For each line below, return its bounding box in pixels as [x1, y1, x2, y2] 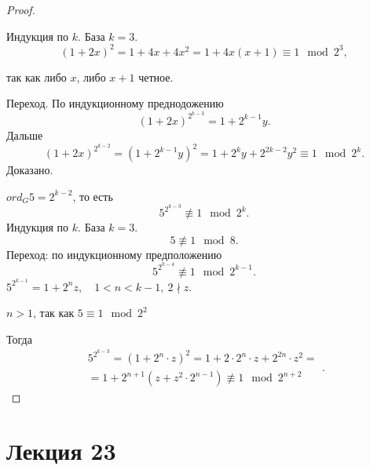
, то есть [72, 188, 113, 204]
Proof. [6, 2, 35, 17]
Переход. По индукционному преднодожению [6, 95, 224, 111]
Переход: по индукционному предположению [6, 246, 222, 262]
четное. [138, 68, 174, 85]
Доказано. [6, 162, 53, 178]
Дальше [6, 126, 43, 143]
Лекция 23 [6, 435, 116, 467]
